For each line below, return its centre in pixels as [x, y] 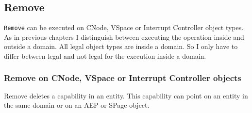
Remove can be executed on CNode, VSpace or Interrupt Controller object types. [124, 27]
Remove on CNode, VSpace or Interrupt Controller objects [123, 77]
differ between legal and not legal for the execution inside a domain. [105, 56]
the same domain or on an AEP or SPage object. [77, 105]
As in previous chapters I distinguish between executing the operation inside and [124, 37]
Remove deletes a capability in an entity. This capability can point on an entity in [126, 95]
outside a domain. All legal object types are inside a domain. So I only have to [121, 46]
